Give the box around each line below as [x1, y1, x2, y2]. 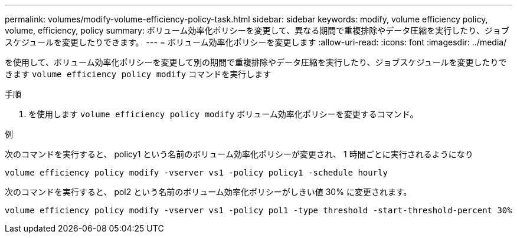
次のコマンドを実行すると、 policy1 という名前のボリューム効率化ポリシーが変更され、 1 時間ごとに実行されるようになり [5, 149, 473, 159]
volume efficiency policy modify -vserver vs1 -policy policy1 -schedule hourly [5, 168, 388, 177]
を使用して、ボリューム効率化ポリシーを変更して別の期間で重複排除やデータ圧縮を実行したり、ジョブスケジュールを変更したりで [5, 57, 507, 67]
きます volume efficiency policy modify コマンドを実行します [5, 69, 271, 79]
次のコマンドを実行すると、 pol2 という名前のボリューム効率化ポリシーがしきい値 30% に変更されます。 [5, 187, 412, 197]
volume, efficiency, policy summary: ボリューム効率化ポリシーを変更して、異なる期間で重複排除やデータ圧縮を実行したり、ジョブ [5, 25, 509, 35]
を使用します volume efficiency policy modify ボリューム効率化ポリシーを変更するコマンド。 [28, 109, 418, 119]
